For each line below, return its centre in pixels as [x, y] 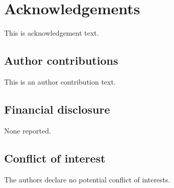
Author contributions [61, 60]
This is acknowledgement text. [52, 33]
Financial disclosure [57, 109]
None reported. [28, 130]
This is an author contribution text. [60, 81]
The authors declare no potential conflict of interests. [87, 179]
